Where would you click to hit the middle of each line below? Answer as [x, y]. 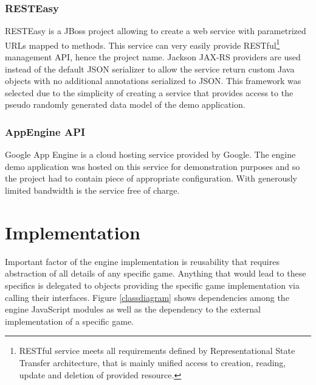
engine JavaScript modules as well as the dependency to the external [133, 309]
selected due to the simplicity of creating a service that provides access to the [149, 92]
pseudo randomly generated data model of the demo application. [125, 104]
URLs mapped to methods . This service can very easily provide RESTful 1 [143, 44]
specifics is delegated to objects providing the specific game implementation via [152, 285]
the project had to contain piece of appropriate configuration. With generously [151, 178]
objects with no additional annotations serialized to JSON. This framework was [153, 81]
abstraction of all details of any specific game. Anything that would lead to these [156, 273]
